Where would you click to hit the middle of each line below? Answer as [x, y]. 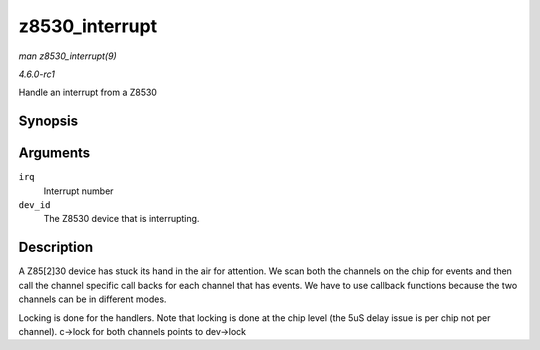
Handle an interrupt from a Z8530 [87, 92]
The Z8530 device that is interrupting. [121, 219]
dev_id [34, 205]
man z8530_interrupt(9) [67, 56]
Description [56, 247]
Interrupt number [78, 191]
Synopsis [48, 121]
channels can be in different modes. [92, 299]
